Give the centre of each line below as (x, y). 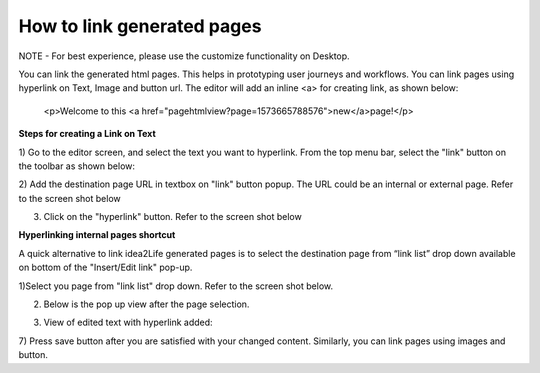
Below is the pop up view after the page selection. (146, 304)
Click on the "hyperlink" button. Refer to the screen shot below (172, 217)
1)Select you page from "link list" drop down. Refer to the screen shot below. (176, 286)
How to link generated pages (140, 26)
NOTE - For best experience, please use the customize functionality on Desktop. (184, 56)
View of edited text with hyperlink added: (128, 322)
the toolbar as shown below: (76, 166)
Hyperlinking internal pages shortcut (97, 235)
